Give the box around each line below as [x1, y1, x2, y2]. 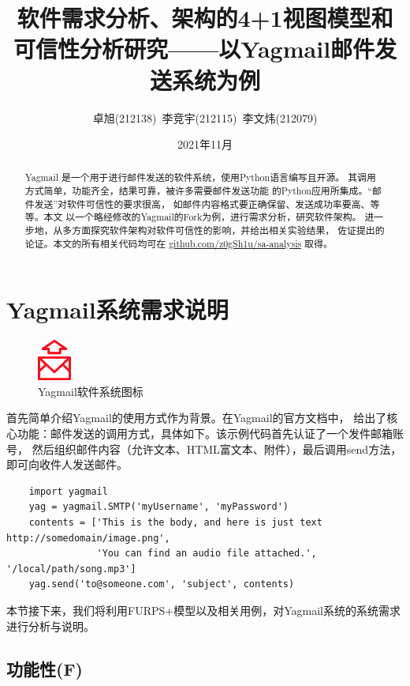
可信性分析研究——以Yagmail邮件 [13, 32, 375, 65]
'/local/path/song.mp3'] [6, 563, 136, 575]
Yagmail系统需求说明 [6, 293, 229, 326]
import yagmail [28, 485, 108, 497]
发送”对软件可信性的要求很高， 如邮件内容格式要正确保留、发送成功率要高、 [34, 197, 371, 210]
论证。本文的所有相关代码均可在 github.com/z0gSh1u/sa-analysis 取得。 [24, 236, 333, 250]
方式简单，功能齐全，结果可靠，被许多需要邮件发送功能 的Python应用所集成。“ [24, 184, 372, 198]
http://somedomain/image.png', [6, 532, 170, 544]
